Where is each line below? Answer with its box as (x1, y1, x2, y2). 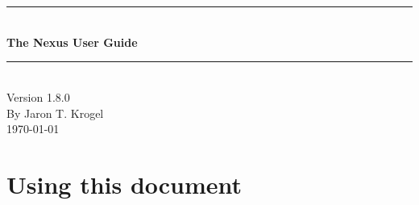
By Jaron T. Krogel (6, 104, 104, 121)
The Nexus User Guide (6, 33, 138, 50)
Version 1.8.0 (6, 88, 70, 105)
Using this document (6, 167, 243, 200)
